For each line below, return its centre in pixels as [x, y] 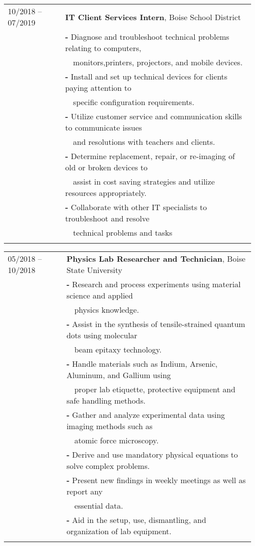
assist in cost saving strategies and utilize [144, 181]
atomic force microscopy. [116, 440]
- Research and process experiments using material [153, 284]
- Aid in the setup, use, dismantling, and [136, 520]
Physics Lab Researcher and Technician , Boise [156, 259]
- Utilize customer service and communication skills [154, 116]
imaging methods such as [110, 426]
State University [94, 270]
